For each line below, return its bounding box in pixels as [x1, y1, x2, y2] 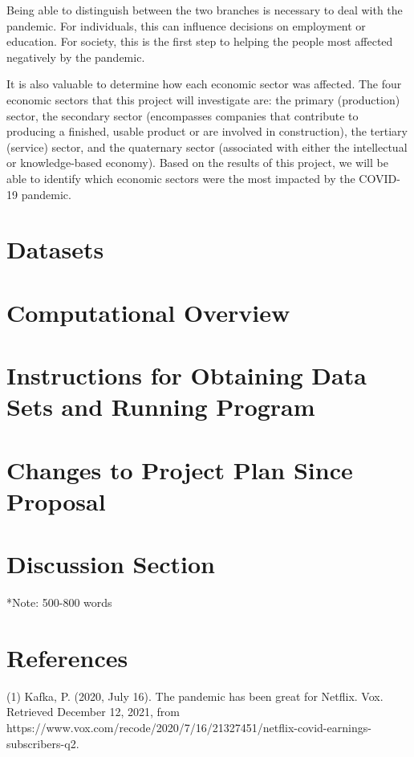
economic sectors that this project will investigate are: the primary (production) [6, 91, 400, 108]
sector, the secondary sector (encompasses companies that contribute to [6, 107, 359, 124]
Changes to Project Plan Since [6, 453, 353, 486]
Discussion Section [6, 547, 216, 580]
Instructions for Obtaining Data [6, 359, 367, 392]
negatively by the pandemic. [6, 48, 145, 65]
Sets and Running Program [6, 390, 315, 423]
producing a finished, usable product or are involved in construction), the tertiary [6, 123, 408, 140]
